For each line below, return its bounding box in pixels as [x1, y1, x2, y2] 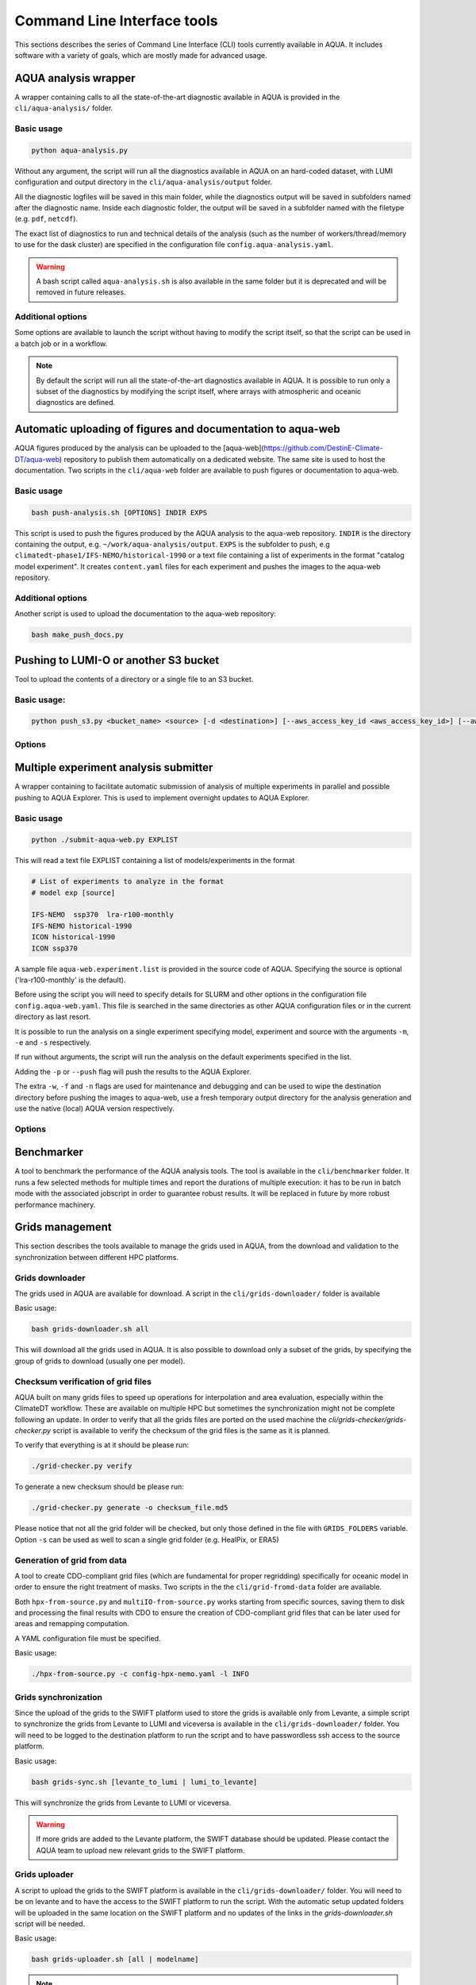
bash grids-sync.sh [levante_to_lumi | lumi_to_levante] [31, 1777, 258, 1786]
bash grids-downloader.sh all [31, 1324, 149, 1334]
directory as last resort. [14, 1012, 91, 1022]
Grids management [14, 1220, 112, 1234]
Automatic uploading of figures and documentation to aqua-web [14, 422, 340, 436]
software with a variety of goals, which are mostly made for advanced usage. [14, 50, 267, 60]
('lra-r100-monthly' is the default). [14, 975, 126, 985]
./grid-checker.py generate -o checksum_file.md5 [31, 1503, 228, 1513]
